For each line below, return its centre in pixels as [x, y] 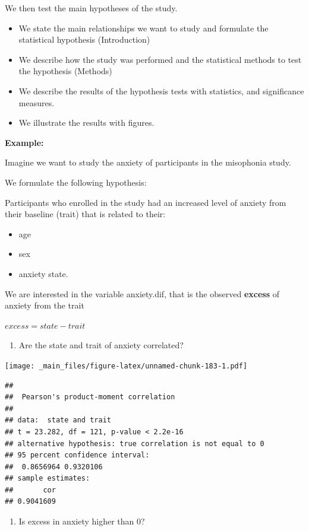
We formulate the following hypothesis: [76, 182]
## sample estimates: [48, 478]
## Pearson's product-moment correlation [90, 397]
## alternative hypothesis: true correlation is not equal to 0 [135, 443]
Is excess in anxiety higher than [76, 521]
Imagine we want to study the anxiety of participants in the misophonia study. [148, 162]
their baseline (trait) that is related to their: [85, 214]
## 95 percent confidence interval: [77, 455]
